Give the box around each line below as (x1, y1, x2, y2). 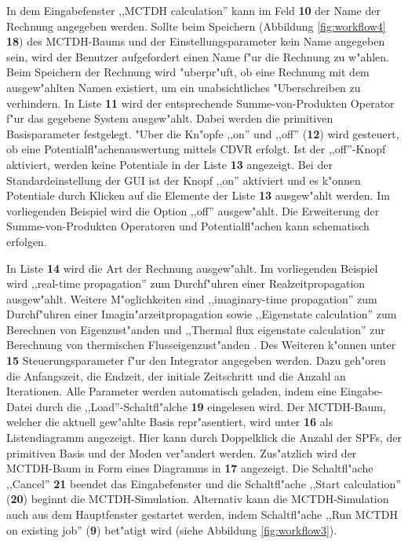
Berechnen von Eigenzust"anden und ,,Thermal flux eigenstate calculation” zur (6, 321, 385, 337)
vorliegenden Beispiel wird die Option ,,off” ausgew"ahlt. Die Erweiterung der (6, 202, 380, 219)
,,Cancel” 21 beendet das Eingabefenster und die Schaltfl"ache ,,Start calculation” (6, 475, 401, 491)
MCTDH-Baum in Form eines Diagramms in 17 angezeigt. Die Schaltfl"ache (6, 460, 373, 476)
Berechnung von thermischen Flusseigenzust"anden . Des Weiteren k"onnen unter (6, 336, 396, 353)
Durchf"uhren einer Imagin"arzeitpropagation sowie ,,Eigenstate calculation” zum (6, 306, 397, 322)
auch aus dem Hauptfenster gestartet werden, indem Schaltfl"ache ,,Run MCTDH (6, 506, 399, 522)
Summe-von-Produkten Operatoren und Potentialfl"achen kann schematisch (6, 218, 370, 234)
